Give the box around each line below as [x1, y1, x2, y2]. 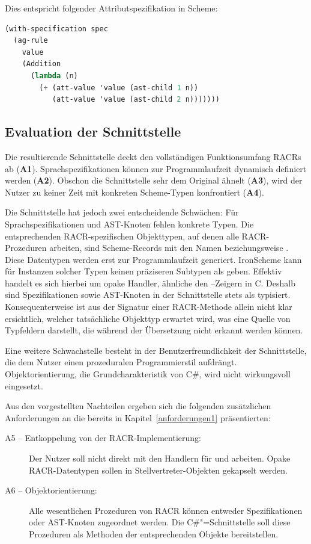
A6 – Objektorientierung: [5, 484, 97, 496]
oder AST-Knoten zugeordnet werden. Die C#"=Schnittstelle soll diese [29, 516, 291, 528]
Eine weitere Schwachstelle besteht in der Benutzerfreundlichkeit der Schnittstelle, [5, 344, 307, 356]
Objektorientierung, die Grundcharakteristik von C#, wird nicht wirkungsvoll [5, 368, 291, 380]
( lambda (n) [30, 71, 78, 80]
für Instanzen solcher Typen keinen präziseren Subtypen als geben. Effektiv [5, 265, 282, 277]
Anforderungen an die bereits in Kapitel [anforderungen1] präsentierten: [5, 411, 271, 424]
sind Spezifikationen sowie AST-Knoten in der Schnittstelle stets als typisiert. [5, 288, 291, 301]
